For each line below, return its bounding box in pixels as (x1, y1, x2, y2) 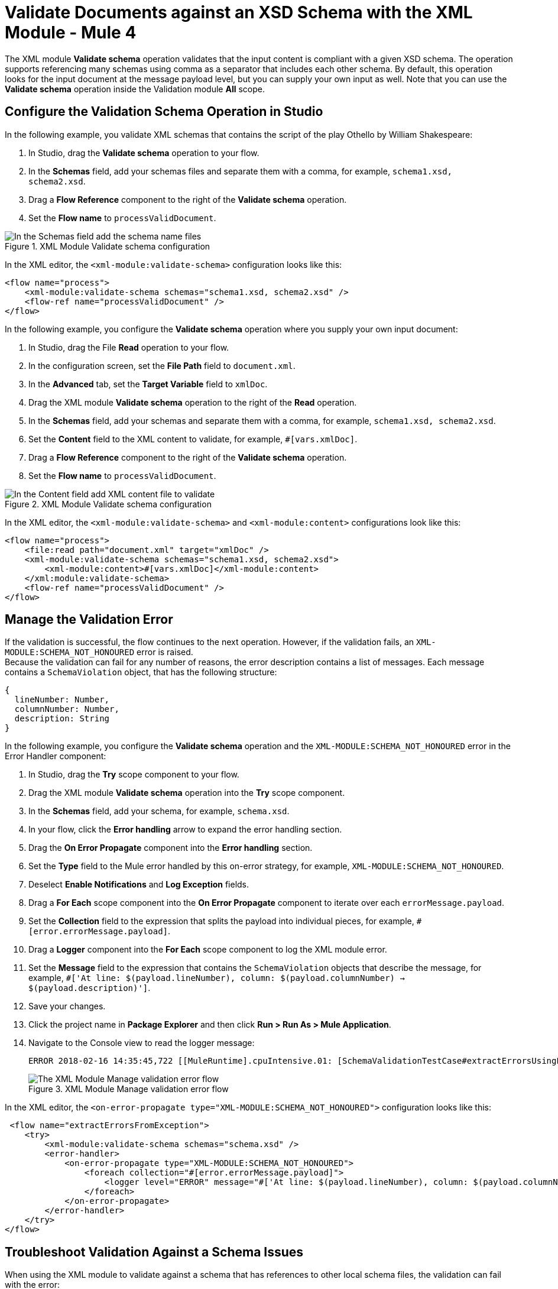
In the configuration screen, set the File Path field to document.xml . (28, 360, 296, 371)
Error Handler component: (5, 751, 106, 762)
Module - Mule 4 (5, 22, 137, 43)
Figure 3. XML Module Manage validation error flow (28, 1084, 229, 1094)
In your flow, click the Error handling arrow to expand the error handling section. (28, 824, 342, 835)
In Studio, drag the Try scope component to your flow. (28, 769, 239, 780)
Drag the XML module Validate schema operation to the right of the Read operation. (28, 397, 357, 407)
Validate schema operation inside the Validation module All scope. (5, 83, 265, 94)
